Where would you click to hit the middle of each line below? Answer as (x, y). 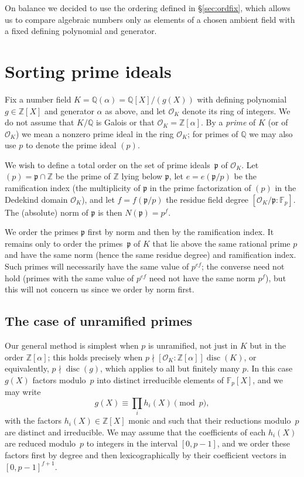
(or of (278, 122)
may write (23, 392)
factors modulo (59, 379)
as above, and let (135, 110)
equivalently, (27, 368)
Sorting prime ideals (88, 71)
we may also (271, 133)
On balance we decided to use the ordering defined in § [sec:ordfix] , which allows (148, 8)
